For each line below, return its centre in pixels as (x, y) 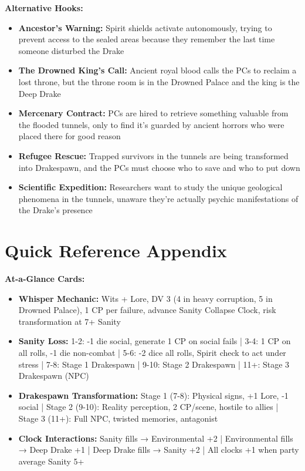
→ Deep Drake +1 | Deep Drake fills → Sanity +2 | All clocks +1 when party (159, 450)
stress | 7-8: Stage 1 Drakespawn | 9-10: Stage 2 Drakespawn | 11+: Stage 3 (154, 364)
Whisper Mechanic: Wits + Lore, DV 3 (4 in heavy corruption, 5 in (145, 298)
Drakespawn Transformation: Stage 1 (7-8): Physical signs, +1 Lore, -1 (153, 395)
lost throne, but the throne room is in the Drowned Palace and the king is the (159, 81)
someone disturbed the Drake (71, 50)
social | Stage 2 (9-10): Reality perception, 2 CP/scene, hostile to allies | (148, 407)
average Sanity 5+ (51, 461)
